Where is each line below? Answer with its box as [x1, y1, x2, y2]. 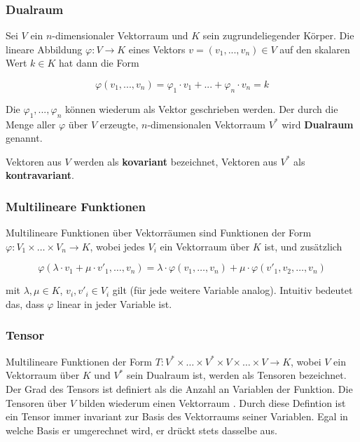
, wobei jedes [90, 239, 145, 253]
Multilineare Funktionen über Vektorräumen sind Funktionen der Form [6, 225, 312, 240]
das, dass [6, 296, 44, 311]
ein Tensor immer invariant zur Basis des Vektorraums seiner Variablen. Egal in [6, 409, 348, 424]
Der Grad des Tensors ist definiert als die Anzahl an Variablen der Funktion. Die [6, 381, 353, 396]
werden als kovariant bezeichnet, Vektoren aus [74, 154, 277, 168]
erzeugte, [99, 116, 139, 131]
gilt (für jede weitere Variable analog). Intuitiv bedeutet [112, 283, 353, 297]
